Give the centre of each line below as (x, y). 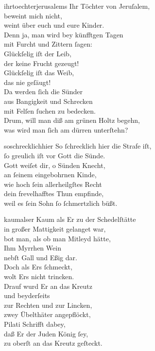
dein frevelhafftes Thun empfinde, (54, 193)
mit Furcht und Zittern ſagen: (48, 44)
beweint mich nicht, (33, 15)
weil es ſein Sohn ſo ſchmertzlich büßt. (61, 203)
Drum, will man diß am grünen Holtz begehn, (72, 120)
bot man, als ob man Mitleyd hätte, (57, 238)
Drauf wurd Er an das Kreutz (48, 286)
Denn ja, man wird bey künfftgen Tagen (64, 34)
